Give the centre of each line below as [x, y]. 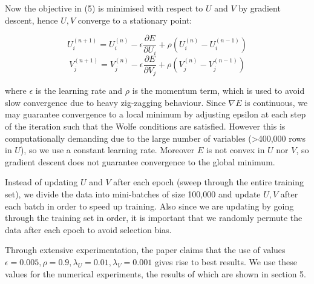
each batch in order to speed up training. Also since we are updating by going [149, 206]
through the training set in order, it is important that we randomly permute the [154, 218]
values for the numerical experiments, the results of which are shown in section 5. [156, 273]
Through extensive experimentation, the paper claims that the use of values [145, 250]
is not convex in [235, 150]
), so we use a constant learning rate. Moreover [107, 150]
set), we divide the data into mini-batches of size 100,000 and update [133, 193]
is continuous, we [276, 102]
